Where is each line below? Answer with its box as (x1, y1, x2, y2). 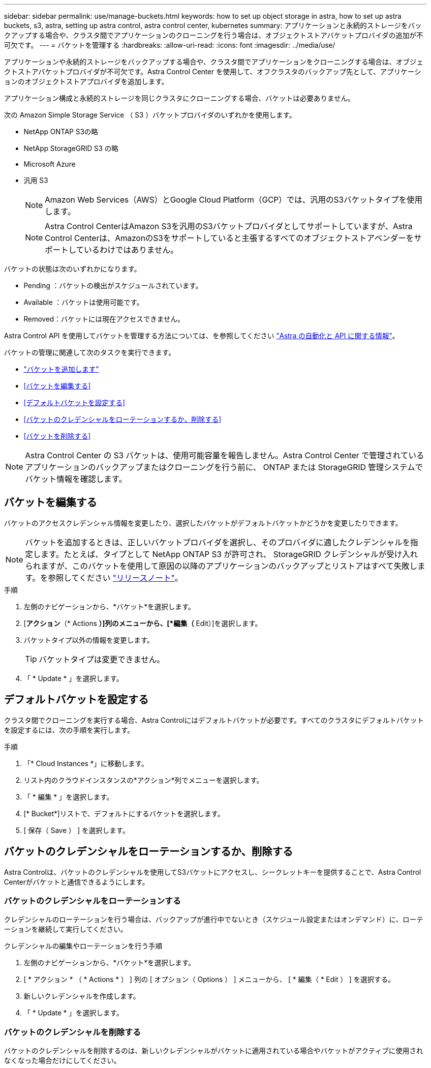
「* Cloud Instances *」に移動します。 (24, 759, 149, 768)
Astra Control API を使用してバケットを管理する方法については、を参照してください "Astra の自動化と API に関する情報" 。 (4, 331, 400, 340)
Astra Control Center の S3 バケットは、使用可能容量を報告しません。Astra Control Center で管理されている (25, 450, 424, 460)
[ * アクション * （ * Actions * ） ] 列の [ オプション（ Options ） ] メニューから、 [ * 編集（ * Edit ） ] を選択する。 (24, 975, 395, 984)
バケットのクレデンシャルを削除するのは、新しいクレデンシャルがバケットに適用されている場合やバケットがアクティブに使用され (4, 1046, 424, 1055)
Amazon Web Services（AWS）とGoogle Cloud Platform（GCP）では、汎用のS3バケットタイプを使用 (45, 195, 423, 205)
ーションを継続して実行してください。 (4, 925, 127, 934)
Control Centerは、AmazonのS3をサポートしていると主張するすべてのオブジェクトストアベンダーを (45, 233, 414, 243)
